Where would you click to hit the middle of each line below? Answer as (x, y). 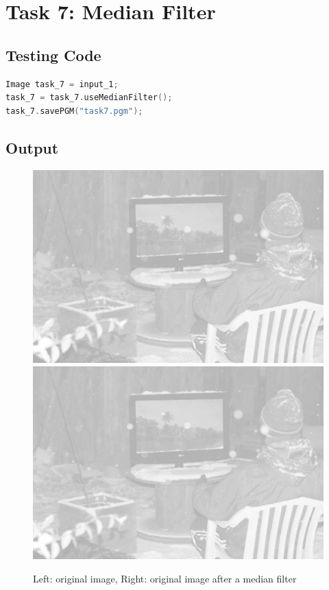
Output (32, 147)
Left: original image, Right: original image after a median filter (165, 578)
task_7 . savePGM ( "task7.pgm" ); (74, 111)
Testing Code (53, 55)
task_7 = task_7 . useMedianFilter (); (89, 98)
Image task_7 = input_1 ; (62, 84)
